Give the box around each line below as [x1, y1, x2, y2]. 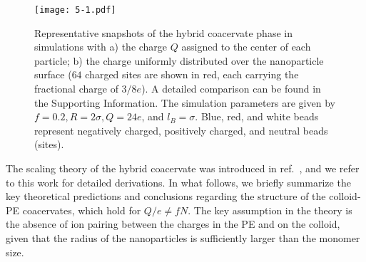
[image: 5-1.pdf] [34, 5, 116, 15]
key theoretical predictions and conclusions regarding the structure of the [6, 189, 326, 204]
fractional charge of [34, 81, 118, 96]
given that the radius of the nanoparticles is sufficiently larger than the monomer [6, 230, 360, 245]
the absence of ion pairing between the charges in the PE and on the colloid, [6, 216, 340, 231]
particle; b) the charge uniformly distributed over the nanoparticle [34, 53, 324, 68]
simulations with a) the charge [34, 39, 168, 54]
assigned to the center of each [181, 39, 311, 54]
